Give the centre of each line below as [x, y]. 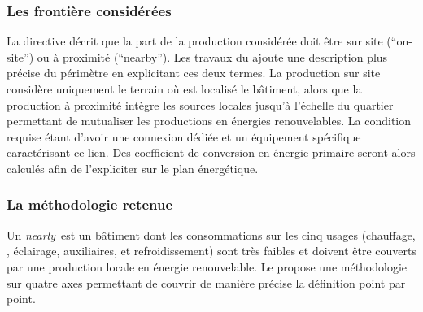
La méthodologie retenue [90, 204]
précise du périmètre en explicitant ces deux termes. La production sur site [194, 73]
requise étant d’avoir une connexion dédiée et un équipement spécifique [184, 136]
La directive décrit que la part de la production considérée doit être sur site [195, 41]
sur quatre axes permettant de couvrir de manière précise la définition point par [206, 282]
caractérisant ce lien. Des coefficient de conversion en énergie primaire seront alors [211, 152]
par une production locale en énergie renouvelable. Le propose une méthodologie [207, 266]
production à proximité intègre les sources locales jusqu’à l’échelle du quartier [200, 104]
